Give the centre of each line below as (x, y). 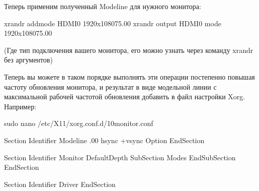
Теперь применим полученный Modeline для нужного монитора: (103, 6)
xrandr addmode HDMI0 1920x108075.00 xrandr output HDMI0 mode (113, 23)
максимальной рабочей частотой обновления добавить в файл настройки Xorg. (125, 97)
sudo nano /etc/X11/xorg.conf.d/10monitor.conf (79, 123)
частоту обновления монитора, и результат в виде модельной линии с (110, 86)
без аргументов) (28, 60)
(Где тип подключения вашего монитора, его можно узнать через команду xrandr (129, 50)
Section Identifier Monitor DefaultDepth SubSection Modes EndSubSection (120, 157)
